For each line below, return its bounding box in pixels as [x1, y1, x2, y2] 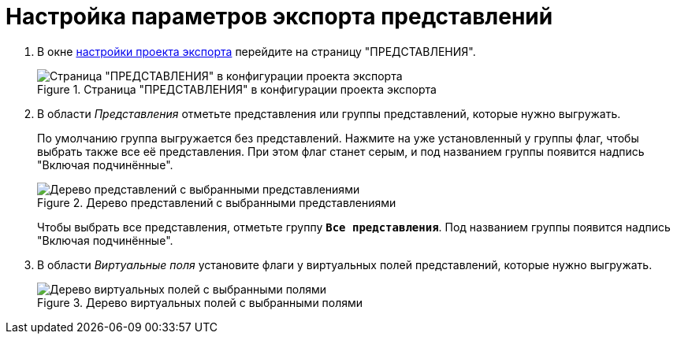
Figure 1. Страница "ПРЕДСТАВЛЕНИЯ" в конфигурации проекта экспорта [37, 82, 437, 96]
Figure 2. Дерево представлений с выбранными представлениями [37, 195, 396, 209]
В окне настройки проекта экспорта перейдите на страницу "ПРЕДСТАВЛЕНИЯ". [37, 44, 476, 58]
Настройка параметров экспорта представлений [6, 3, 553, 30]
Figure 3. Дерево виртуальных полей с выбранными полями [37, 295, 363, 309]
